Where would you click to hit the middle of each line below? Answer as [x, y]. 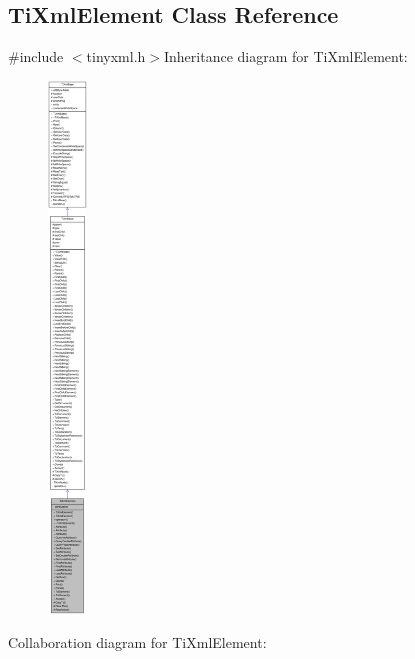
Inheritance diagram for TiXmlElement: [285, 56]
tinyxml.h [116, 56]
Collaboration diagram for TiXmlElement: [137, 641]
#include [36, 56]
